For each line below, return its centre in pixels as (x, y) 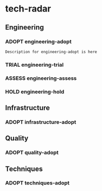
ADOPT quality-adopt (32, 152)
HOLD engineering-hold (35, 92)
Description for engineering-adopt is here (51, 52)
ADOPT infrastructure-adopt (41, 122)
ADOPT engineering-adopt (38, 42)
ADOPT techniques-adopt (37, 183)
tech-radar (28, 9)
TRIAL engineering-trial (34, 65)
